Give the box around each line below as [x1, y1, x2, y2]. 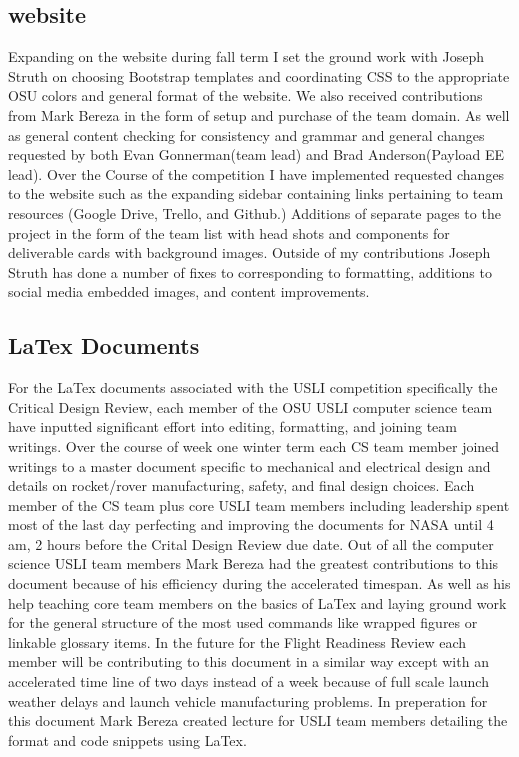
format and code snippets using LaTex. [8, 729, 247, 750]
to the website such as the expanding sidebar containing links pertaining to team [8, 183, 504, 204]
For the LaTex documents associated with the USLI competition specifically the [8, 377, 498, 398]
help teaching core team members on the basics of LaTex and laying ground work [8, 592, 507, 613]
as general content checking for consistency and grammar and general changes [8, 124, 485, 145]
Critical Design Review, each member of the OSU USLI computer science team [8, 396, 493, 417]
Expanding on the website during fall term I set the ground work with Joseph [8, 46, 485, 67]
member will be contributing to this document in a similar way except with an [8, 651, 489, 672]
